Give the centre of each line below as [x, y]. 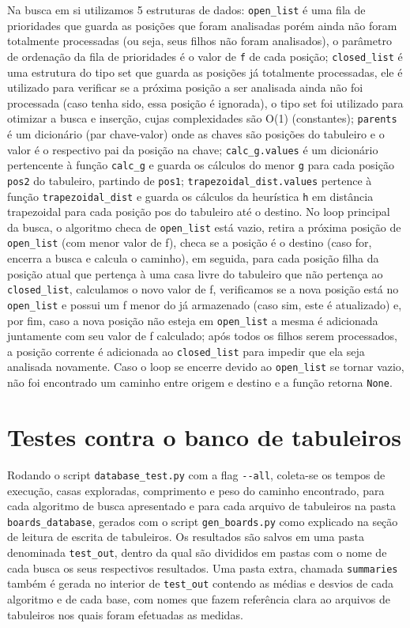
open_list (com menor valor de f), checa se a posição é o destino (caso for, [190, 242]
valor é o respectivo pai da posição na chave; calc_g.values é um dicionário [193, 149]
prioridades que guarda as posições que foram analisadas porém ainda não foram [202, 25]
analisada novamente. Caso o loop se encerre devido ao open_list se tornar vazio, [206, 367]
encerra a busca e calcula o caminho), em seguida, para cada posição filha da [193, 258]
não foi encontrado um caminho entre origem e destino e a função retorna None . [200, 382]
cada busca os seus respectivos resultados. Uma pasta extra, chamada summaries [203, 567]
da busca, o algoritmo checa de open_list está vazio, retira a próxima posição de [204, 227]
